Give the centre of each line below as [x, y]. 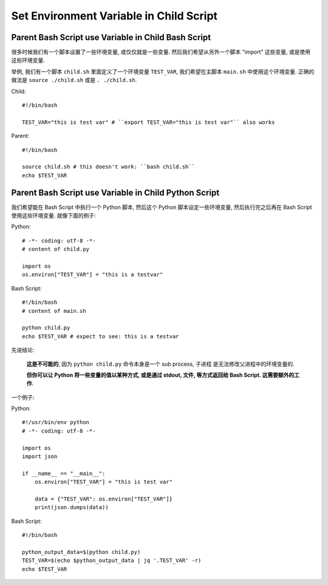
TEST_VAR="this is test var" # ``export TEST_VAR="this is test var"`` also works [149, 122]
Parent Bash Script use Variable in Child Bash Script [111, 37]
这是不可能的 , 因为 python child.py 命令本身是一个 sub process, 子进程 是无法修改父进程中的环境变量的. [160, 364]
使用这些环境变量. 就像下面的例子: [54, 216]
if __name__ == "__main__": [64, 473]
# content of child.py [56, 249]
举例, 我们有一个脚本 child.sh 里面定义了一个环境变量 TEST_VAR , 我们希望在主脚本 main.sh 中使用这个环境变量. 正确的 [163, 71]
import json [40, 457]
